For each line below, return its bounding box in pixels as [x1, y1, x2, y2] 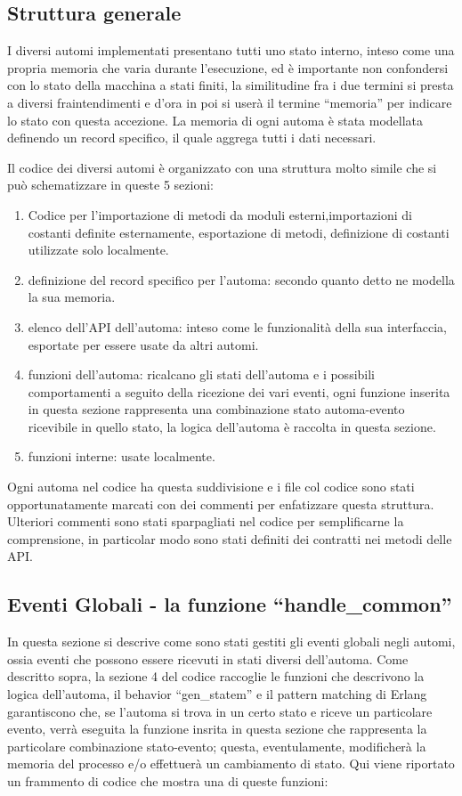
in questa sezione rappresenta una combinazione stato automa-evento [28, 400, 405, 418]
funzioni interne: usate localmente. [28, 447, 215, 466]
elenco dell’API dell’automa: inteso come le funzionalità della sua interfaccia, [28, 317, 447, 336]
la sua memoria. [28, 288, 116, 306]
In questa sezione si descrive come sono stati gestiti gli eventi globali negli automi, [7, 632, 456, 651]
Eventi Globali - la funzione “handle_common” [7, 590, 452, 618]
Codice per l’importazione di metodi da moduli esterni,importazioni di [28, 205, 412, 223]
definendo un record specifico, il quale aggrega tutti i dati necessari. [7, 128, 377, 147]
